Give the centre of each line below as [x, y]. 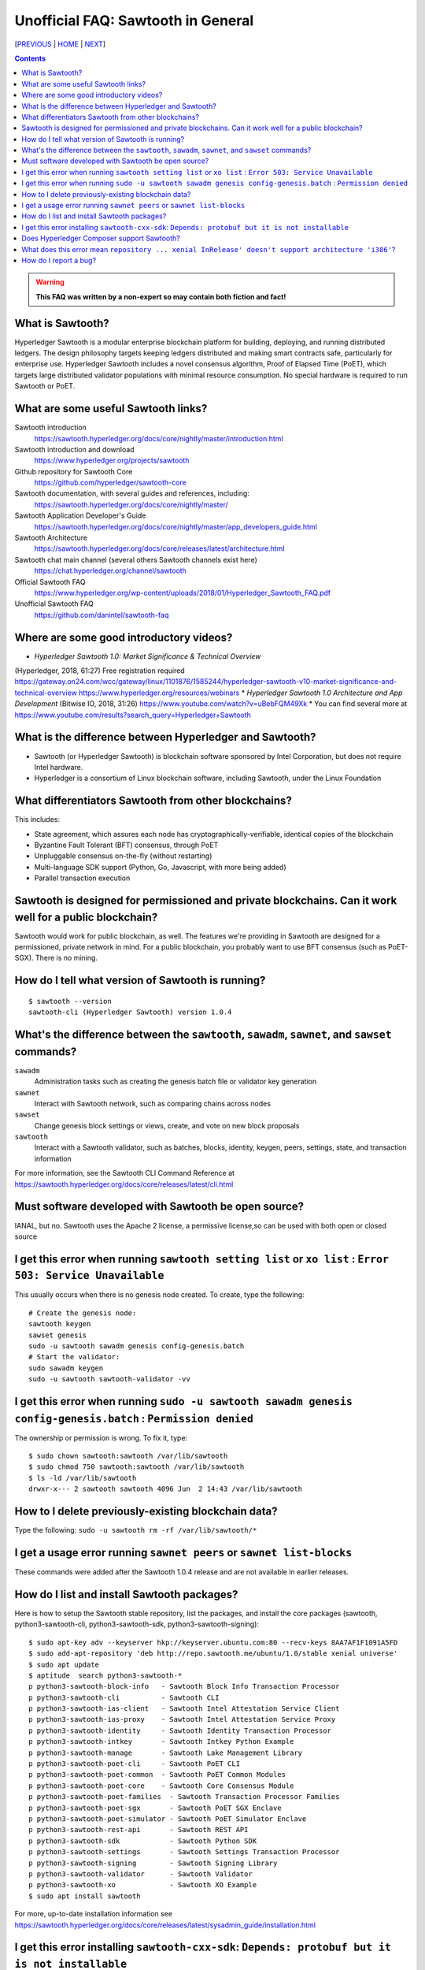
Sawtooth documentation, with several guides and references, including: [132, 493]
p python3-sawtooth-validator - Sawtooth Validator [141, 1874]
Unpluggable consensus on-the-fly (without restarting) [123, 856]
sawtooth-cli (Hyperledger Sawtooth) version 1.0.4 [130, 1012]
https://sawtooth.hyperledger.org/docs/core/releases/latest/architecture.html [159, 548]
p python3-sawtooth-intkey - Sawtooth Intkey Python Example [161, 1742]
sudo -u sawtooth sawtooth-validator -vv [109, 1379]
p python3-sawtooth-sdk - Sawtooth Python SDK [143, 1841]
